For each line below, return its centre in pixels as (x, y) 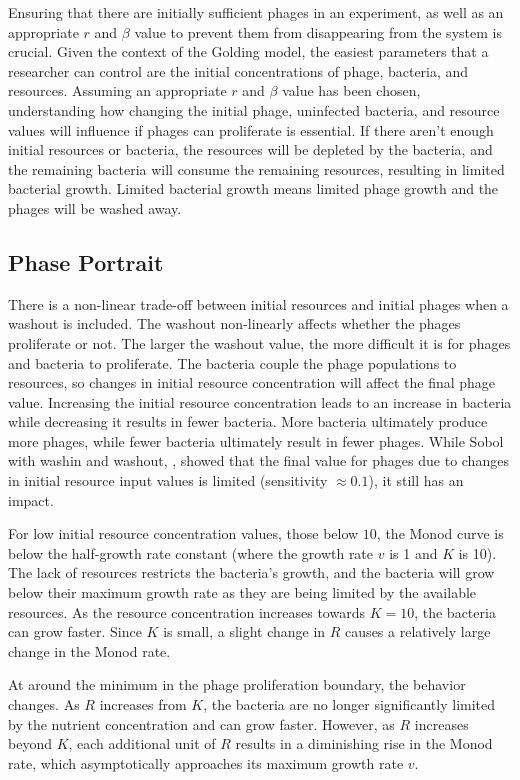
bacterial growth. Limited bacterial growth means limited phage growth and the (253, 188)
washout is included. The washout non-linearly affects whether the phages (234, 323)
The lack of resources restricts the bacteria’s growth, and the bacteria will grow (251, 572)
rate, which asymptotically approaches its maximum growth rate (206, 762)
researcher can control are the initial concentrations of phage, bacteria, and (238, 70)
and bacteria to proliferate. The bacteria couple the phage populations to (232, 362)
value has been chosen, (351, 90)
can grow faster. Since (75, 631)
